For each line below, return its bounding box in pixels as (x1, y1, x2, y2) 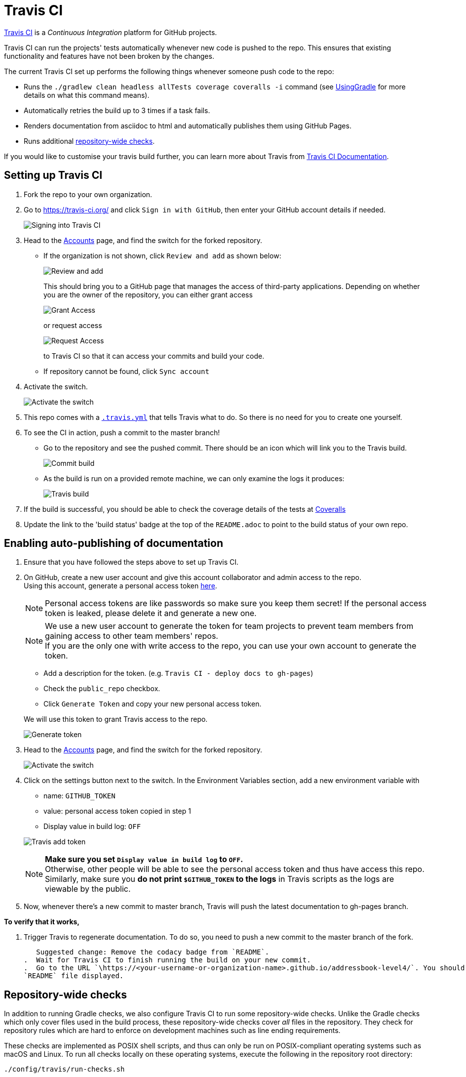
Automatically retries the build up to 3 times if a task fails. (24, 106, 210, 115)
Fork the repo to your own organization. (24, 190, 153, 199)
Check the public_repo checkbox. (43, 684, 160, 693)
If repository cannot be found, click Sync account (43, 367, 209, 375)
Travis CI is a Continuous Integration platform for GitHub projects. (4, 28, 217, 37)
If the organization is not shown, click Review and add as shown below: (43, 251, 281, 260)
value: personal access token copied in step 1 (43, 807, 191, 816)
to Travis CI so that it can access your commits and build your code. (43, 351, 265, 360)
